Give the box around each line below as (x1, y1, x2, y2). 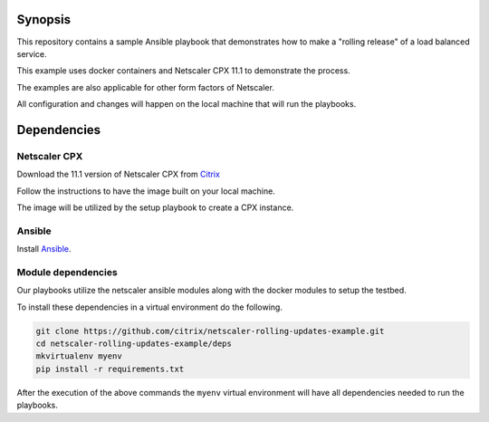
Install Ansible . (16, 244, 72, 254)
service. (16, 48, 47, 59)
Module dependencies (16, 265, 118, 278)
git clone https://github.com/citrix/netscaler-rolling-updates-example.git (35, 326, 385, 336)
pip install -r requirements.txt (35, 363, 185, 374)
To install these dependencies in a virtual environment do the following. (16, 302, 283, 312)
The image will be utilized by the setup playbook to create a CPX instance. (16, 202, 294, 213)
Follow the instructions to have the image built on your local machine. (16, 186, 275, 197)
